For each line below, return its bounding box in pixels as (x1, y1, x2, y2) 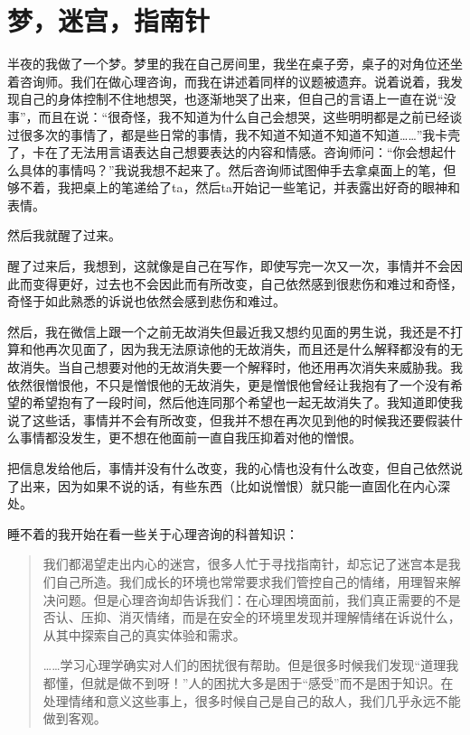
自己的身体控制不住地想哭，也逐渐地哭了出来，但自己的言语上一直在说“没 (19, 89, 456, 108)
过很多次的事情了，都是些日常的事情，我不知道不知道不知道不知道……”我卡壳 (7, 125, 461, 144)
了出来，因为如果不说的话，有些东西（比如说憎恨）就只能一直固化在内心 (7, 476, 437, 495)
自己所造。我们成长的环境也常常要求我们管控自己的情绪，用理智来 (55, 572, 448, 591)
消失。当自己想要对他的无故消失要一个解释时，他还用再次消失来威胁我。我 (19, 358, 463, 377)
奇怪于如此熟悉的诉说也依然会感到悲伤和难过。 (7, 292, 286, 311)
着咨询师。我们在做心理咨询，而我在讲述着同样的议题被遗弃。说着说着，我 (7, 71, 450, 90)
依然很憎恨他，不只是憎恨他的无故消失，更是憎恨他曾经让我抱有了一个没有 (7, 375, 450, 394)
